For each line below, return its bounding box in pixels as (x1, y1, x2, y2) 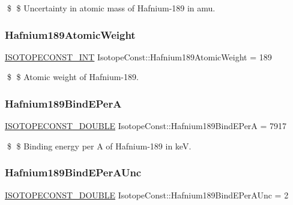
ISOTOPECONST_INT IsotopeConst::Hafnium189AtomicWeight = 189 (5, 50, 272, 63)
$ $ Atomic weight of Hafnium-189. (7, 71, 139, 83)
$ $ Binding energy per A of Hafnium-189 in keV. (7, 139, 192, 152)
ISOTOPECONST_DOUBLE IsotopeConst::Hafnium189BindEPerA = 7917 (5, 120, 287, 132)
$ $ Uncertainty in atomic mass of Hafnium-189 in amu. (7, 2, 216, 14)
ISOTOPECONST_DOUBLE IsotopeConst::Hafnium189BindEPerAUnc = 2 (5, 188, 289, 201)
